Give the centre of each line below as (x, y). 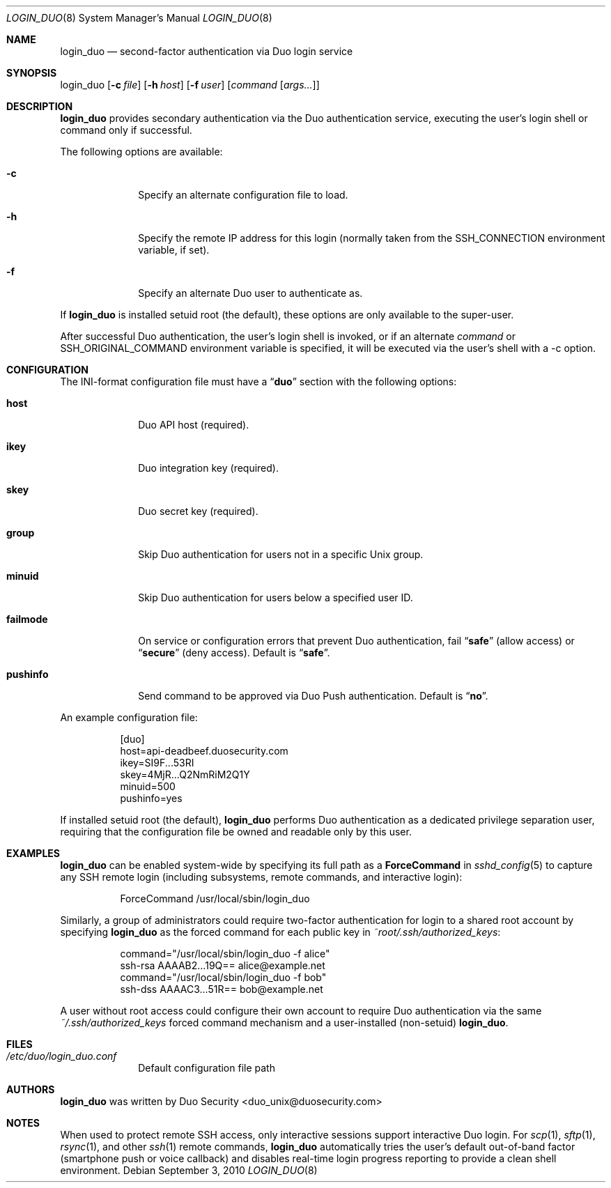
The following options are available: (141, 152)
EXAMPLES (33, 853)
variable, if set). (174, 250)
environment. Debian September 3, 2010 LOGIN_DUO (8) (189, 1170)
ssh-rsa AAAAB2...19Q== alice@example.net (223, 965)
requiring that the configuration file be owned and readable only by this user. (236, 832)
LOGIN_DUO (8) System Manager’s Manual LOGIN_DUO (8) (139, 18)
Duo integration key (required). (208, 468)
